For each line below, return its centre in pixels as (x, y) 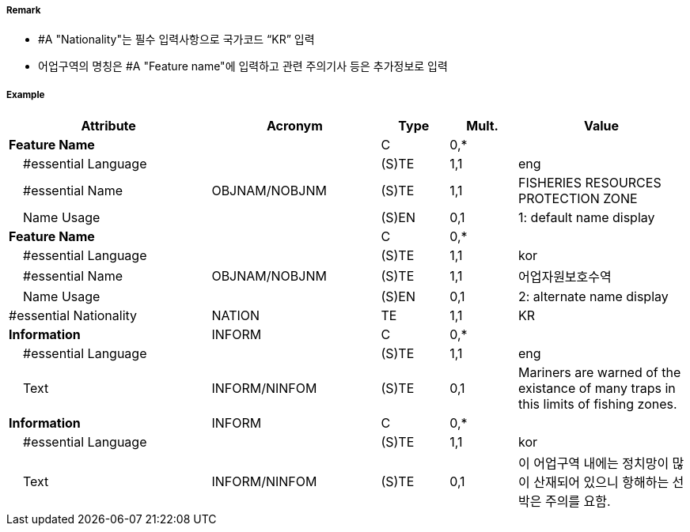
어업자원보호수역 (565, 277)
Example (26, 94)
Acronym (294, 126)
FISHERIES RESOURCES (590, 183)
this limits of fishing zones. (597, 404)
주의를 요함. (578, 502)
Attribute (108, 126)
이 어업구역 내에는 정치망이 (593, 464)
